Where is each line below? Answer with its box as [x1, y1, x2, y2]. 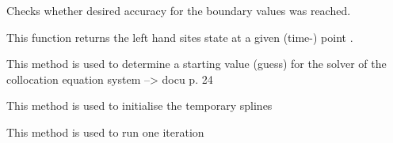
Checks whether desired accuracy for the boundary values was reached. [6, 2, 351, 18]
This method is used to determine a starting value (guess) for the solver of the [6, 55, 387, 72]
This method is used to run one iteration [6, 123, 204, 140]
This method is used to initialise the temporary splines [6, 97, 273, 114]
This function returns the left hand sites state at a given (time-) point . [6, 28, 353, 45]
